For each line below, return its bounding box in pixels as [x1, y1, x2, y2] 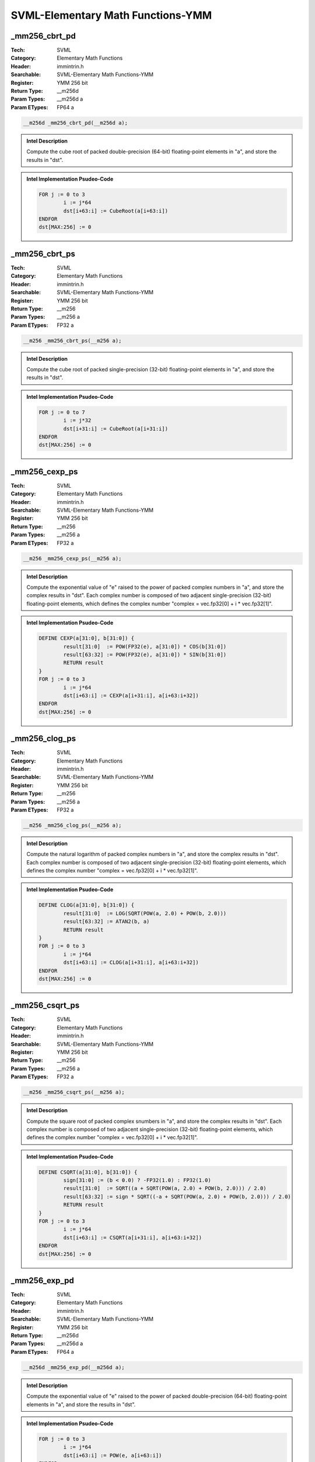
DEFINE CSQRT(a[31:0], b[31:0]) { [38, 1168, 138, 1175]
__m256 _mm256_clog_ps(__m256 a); [23, 822, 122, 829]
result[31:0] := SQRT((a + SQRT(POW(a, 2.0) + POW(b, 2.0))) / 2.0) [63, 1185, 267, 1192]
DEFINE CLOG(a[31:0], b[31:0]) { [38, 902, 134, 909]
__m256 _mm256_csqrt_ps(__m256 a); [23, 1089, 125, 1096]
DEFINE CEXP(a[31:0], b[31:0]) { [38, 635, 134, 642]
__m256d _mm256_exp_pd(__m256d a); [23, 1364, 125, 1371]
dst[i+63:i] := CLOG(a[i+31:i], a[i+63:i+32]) [63, 959, 199, 966]
